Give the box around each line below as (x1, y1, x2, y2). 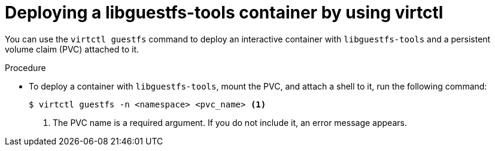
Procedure (5, 62, 46, 73)
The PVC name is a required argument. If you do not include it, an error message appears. (53, 117, 407, 128)
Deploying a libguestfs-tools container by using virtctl (5, 2, 444, 23)
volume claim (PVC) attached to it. (5, 44, 139, 54)
